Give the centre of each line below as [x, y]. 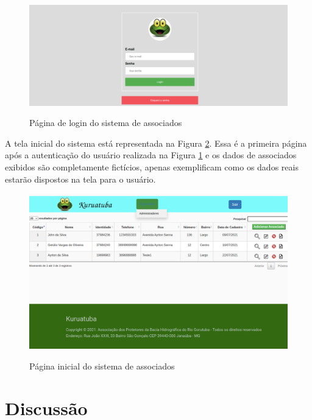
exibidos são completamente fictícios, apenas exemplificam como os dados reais [152, 167]
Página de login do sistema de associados [106, 123]
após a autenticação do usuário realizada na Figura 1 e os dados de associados [151, 155]
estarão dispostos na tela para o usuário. [80, 179]
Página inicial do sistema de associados [102, 366]
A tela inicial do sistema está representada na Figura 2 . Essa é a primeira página [156, 143]
